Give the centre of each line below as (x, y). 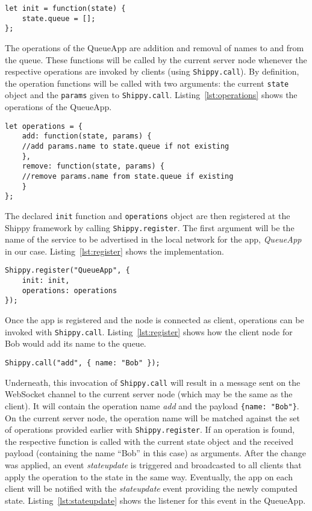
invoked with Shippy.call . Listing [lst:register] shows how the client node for (149, 331)
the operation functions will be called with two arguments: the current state (147, 83)
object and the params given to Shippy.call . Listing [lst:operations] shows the (151, 95)
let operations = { (44, 126)
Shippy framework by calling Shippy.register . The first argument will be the (150, 227)
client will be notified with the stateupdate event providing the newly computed (151, 488)
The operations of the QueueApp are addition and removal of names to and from (154, 47)
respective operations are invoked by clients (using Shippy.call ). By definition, (152, 71)
